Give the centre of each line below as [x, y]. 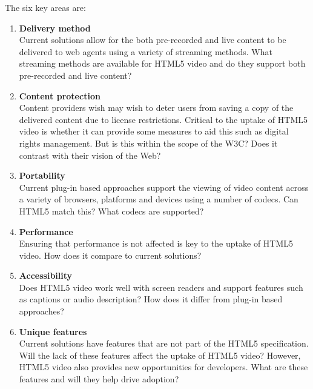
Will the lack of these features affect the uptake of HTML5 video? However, [160, 355]
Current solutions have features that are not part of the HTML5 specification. [164, 343]
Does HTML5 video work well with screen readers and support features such [161, 287]
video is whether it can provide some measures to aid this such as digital [154, 131]
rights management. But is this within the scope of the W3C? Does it [148, 143]
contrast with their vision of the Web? [90, 155]
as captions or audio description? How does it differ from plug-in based [151, 299]
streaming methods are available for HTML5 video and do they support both [162, 63]
